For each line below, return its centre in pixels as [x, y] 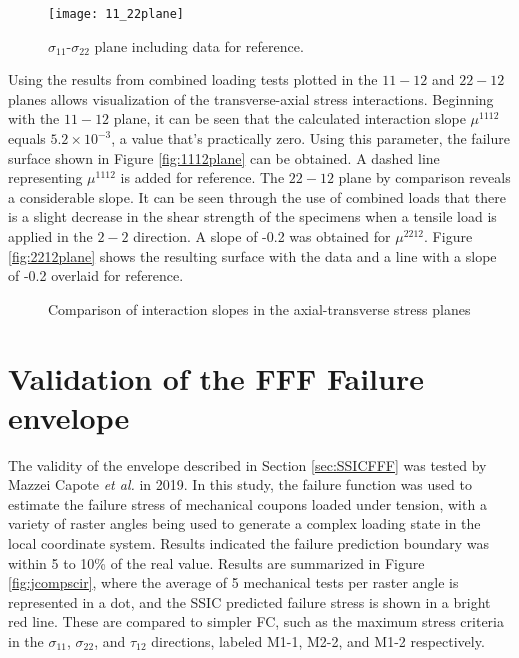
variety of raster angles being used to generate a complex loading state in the [244, 523]
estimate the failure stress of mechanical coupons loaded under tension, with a [247, 503]
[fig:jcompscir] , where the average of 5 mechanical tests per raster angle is [233, 582]
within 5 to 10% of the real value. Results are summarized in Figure [216, 562]
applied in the [50, 236]
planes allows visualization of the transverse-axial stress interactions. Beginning [251, 98]
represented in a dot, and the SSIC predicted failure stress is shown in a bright [249, 601]
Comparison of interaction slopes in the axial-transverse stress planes [259, 308]
